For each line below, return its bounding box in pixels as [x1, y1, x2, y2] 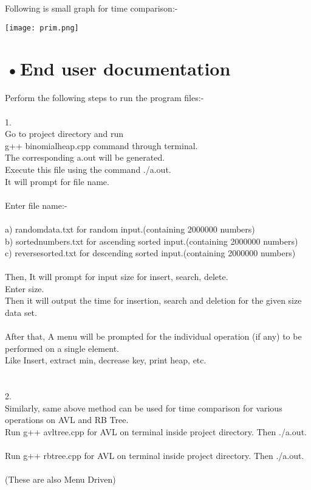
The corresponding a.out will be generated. [5, 151, 165, 164]
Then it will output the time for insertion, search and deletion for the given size [5, 294, 302, 307]
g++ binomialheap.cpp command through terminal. [5, 139, 198, 152]
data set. [5, 306, 37, 319]
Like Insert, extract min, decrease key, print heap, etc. [5, 354, 207, 366]
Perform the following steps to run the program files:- [5, 91, 204, 104]
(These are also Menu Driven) [5, 473, 116, 486]
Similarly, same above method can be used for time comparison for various [5, 401, 282, 414]
